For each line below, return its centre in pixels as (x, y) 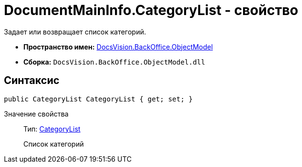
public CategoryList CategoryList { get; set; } (98, 99)
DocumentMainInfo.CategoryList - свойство (151, 10)
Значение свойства (36, 114)
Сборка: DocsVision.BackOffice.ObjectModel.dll (114, 62)
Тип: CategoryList (52, 129)
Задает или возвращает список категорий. (75, 32)
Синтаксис (32, 81)
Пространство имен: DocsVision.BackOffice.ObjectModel (118, 47)
